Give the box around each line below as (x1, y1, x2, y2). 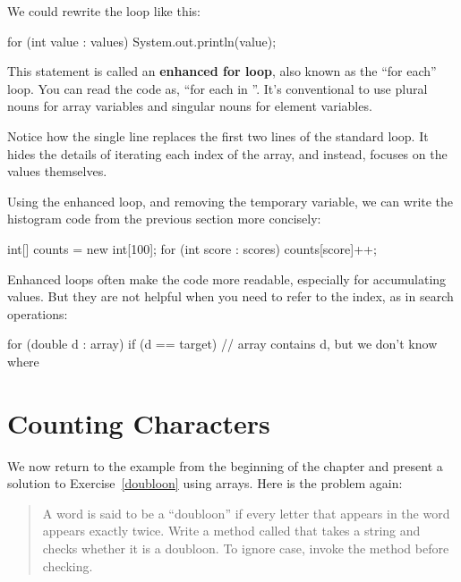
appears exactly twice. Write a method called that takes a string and (42, 521, 421, 540)
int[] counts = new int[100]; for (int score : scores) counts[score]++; (7, 239, 377, 257)
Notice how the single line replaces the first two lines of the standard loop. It (7, 126, 429, 145)
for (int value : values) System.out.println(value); (7, 31, 277, 50)
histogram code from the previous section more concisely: (7, 209, 321, 228)
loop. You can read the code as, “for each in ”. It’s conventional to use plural (7, 79, 428, 97)
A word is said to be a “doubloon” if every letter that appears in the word (42, 503, 450, 522)
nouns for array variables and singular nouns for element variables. (7, 97, 372, 115)
